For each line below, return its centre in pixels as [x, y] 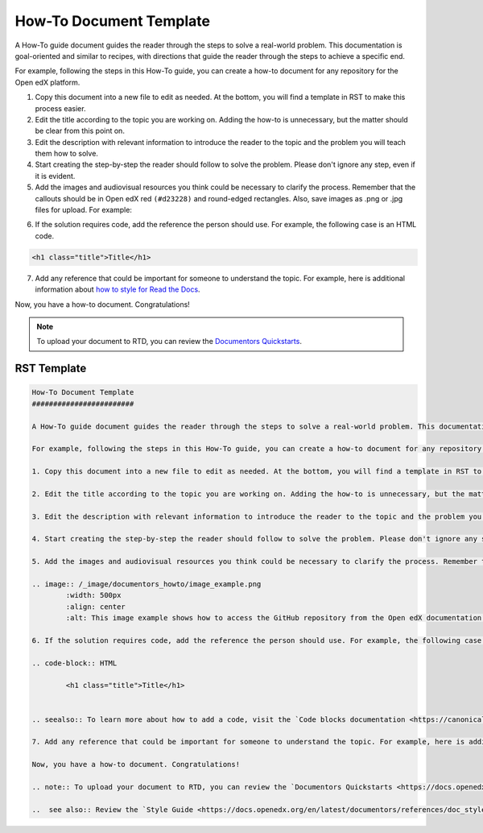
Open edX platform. [47, 82]
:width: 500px [93, 595]
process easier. [60, 108]
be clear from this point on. [80, 131]
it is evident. [55, 176]
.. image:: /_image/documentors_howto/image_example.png [147, 584]
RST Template [51, 369]
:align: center [96, 607]
